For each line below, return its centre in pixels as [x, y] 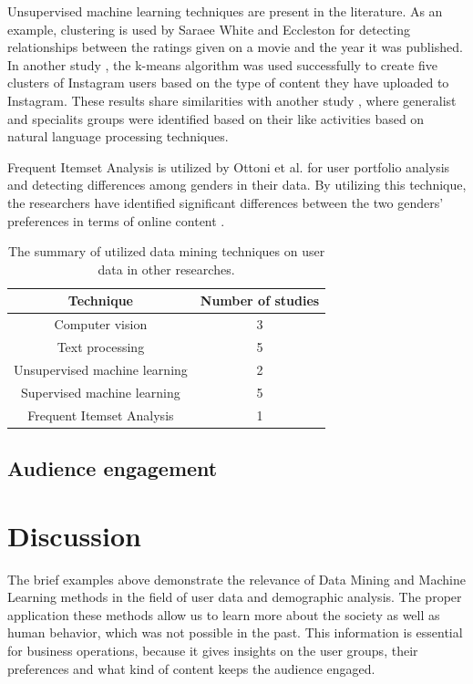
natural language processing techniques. [118, 136]
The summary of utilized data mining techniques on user [166, 251]
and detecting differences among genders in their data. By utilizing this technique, [237, 185]
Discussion [74, 535]
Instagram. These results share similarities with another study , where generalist [232, 100]
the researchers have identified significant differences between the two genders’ [226, 202]
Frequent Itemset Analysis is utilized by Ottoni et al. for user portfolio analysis [229, 166]
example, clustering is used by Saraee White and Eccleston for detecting [209, 29]
